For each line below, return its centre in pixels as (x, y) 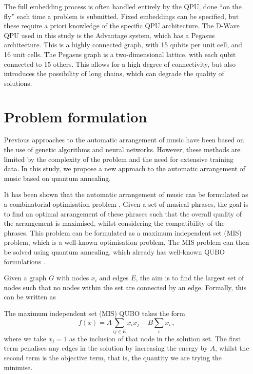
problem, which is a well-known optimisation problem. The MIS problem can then (126, 242)
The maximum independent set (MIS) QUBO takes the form (95, 313)
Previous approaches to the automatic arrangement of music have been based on (124, 140)
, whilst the (232, 348)
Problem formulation (76, 116)
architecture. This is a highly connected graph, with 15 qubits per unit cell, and (123, 45)
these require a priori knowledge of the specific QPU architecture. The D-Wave (122, 26)
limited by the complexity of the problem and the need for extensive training (119, 159)
